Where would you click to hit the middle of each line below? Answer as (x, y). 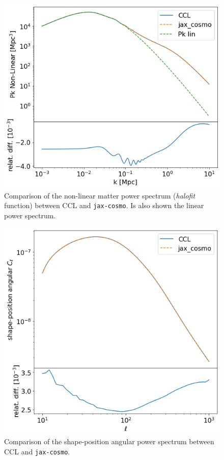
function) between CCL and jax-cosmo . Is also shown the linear (104, 205)
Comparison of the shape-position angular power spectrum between (109, 441)
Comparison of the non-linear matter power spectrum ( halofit (100, 195)
